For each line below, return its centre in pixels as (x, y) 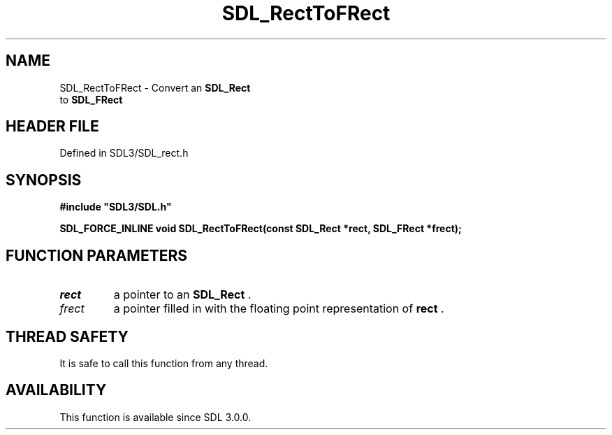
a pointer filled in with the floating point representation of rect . (279, 309)
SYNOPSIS (44, 180)
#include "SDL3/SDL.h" (116, 207)
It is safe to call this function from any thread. (164, 363)
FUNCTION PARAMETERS (96, 255)
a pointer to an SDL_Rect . (182, 295)
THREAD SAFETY (67, 336)
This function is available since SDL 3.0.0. (155, 417)
